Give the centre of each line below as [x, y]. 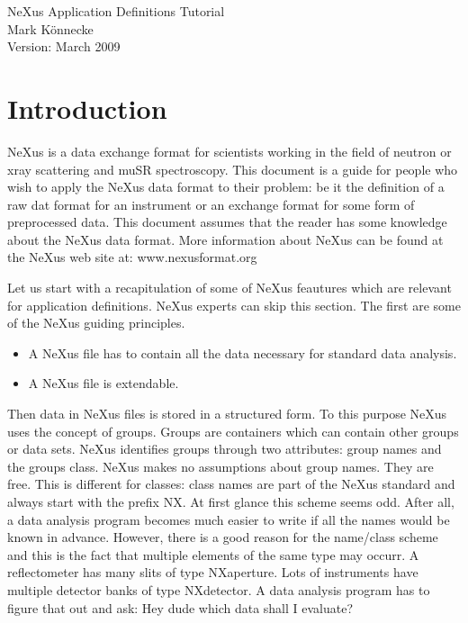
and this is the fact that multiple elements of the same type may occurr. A [213, 554]
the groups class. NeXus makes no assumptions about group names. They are [220, 466]
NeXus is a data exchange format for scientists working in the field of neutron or [229, 151]
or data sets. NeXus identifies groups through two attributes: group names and [225, 449]
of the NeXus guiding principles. [96, 323]
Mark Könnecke [50, 28]
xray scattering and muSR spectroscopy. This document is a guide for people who [233, 169]
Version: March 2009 [64, 46]
